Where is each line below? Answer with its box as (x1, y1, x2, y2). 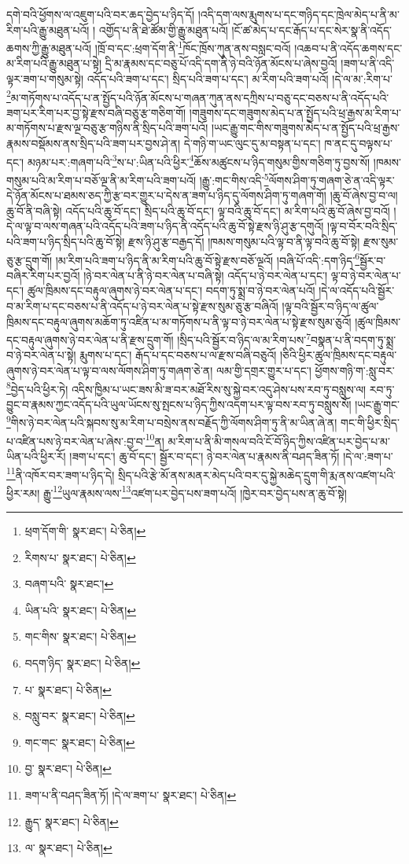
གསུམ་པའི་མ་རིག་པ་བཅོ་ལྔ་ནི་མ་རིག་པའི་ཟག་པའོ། (6, 171, 197, 188)
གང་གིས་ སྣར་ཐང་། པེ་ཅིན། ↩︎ (24, 628, 136, 645)
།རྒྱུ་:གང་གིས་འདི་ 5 (199, 169, 269, 188)
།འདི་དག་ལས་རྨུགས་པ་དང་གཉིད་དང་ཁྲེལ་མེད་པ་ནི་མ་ (197, 6, 400, 22)
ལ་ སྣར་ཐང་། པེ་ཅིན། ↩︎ (24, 840, 112, 856)
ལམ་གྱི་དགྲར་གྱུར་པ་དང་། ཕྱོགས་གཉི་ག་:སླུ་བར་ (216, 362, 395, 378)
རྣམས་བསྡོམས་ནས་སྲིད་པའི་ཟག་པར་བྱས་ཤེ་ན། (6, 135, 181, 152)
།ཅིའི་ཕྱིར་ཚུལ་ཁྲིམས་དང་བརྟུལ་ (279, 347, 397, 363)
